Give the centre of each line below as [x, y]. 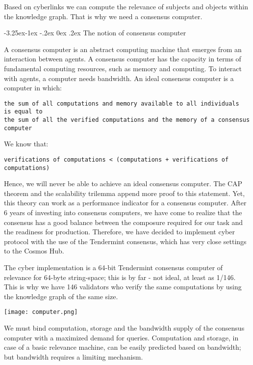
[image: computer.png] [41, 312]
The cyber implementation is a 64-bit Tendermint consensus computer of [114, 267]
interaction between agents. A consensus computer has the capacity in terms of [123, 59]
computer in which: [33, 88]
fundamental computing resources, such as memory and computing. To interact [123, 68]
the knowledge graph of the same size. [61, 296]
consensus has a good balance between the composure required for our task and [124, 222]
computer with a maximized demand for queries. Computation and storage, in [121, 337]
